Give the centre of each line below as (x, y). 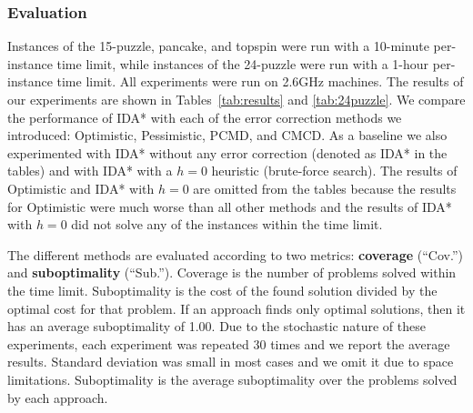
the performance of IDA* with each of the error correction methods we (205, 117)
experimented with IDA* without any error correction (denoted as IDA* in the (227, 152)
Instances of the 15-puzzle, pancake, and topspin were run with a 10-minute (218, 46)
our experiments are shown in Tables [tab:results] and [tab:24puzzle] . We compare (236, 99)
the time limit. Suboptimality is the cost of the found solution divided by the (222, 290)
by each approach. (58, 397)
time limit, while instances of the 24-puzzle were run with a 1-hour (243, 63)
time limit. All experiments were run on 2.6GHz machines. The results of (260, 81)
